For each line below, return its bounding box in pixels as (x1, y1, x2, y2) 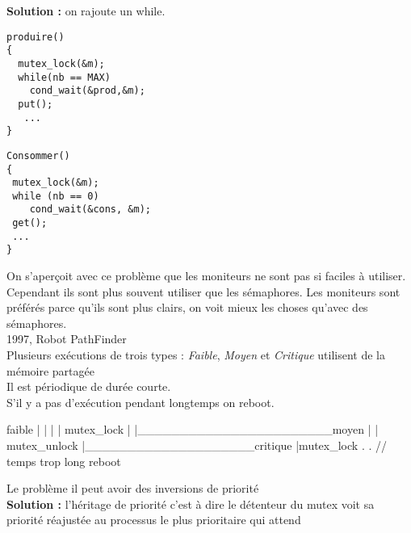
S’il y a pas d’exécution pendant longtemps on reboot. (6, 393, 275, 410)
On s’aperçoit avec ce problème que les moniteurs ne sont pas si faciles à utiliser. (6, 267, 406, 284)
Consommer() (6, 149, 70, 162)
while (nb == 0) (12, 190, 99, 202)
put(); (18, 98, 53, 110)
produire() (6, 31, 65, 43)
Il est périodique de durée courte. (6, 378, 171, 395)
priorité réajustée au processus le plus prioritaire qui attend (6, 511, 301, 528)
